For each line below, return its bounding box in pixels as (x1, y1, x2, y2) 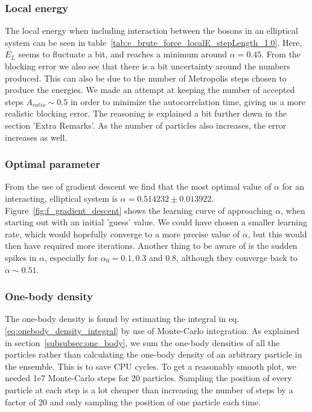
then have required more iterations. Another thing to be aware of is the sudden (5, 239, 298, 252)
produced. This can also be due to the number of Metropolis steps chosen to (5, 71, 287, 84)
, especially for (44, 251, 98, 263)
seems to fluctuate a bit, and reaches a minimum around (18, 48, 228, 60)
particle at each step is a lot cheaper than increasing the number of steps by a (5, 383, 293, 396)
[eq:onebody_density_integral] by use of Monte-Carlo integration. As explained (5, 324, 299, 336)
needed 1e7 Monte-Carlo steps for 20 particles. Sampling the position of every (5, 372, 292, 384)
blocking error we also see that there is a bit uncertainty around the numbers (5, 60, 290, 72)
